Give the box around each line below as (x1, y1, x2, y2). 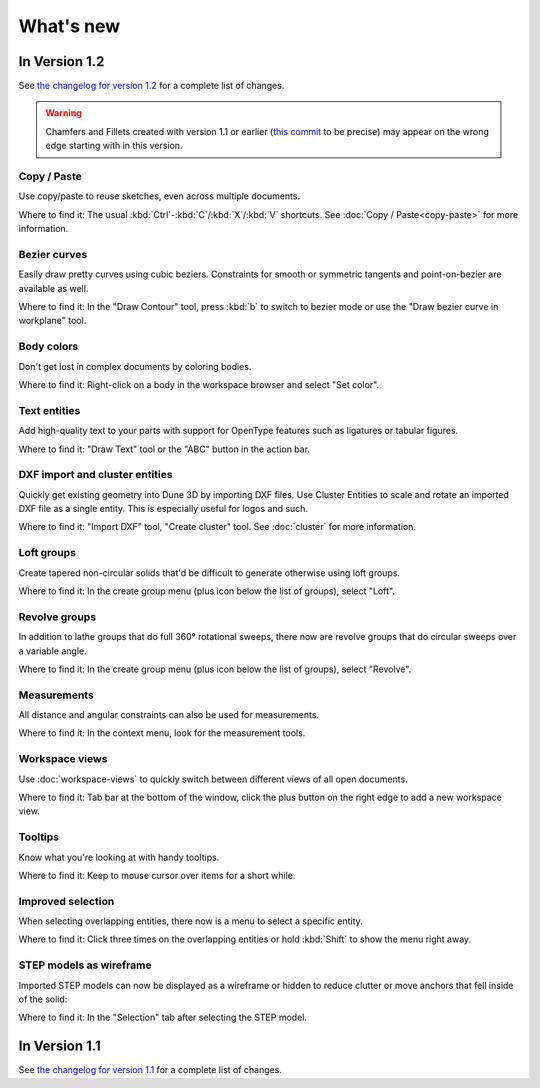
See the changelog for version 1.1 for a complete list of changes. (18, 1064, 282, 1076)
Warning (45, 107, 82, 119)
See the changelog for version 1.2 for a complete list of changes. (18, 80, 285, 92)
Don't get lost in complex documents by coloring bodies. (18, 360, 252, 372)
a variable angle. (18, 645, 87, 657)
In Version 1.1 (18, 1038, 102, 1055)
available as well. (18, 282, 89, 294)
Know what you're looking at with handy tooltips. (18, 851, 220, 863)
